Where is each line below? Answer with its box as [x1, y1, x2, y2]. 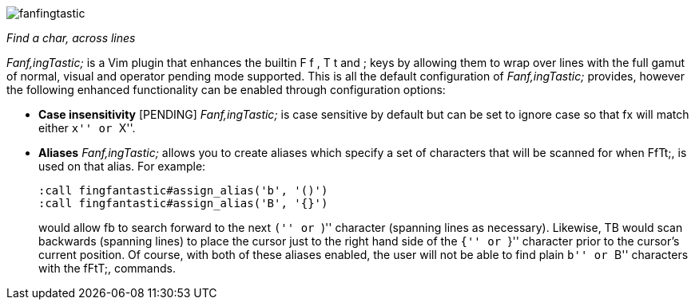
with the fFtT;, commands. [38, 261, 176, 275]
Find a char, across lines [6, 31, 136, 45]
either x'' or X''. [38, 121, 136, 135]
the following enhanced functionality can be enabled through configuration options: [6, 83, 446, 96]
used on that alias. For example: [38, 159, 206, 173]
